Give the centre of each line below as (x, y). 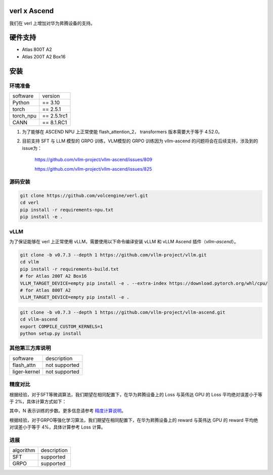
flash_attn (24, 365)
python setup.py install (51, 334)
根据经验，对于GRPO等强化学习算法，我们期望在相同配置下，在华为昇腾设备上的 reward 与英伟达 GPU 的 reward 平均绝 (134, 420)
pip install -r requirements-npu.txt (67, 210)
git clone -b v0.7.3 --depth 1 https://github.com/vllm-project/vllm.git (113, 255)
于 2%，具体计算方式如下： (38, 401)
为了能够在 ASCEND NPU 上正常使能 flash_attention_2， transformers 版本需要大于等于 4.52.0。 (122, 132)
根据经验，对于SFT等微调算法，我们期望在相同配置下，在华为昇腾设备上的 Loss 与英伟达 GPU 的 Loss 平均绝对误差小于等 (136, 394)
